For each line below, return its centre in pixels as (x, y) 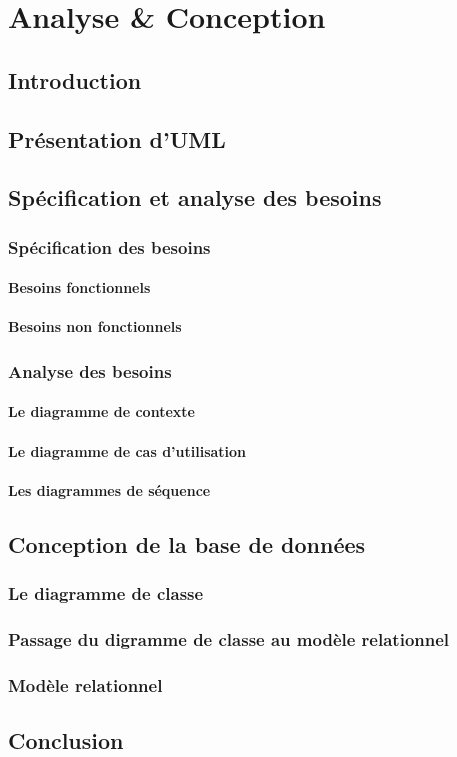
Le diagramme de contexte (101, 411)
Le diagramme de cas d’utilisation (127, 450)
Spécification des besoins (109, 246)
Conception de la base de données (187, 543)
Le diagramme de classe (106, 593)
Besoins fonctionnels (79, 287)
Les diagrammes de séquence (109, 489)
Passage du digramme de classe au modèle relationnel (229, 638)
